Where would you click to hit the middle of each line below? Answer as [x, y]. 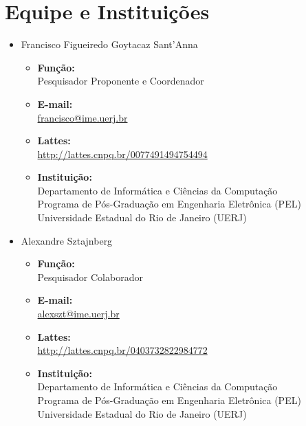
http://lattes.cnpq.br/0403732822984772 [122, 350]
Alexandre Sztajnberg [67, 240]
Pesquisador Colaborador [90, 277]
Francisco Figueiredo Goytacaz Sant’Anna [109, 44]
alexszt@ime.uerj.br [78, 314]
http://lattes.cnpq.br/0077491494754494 [122, 154]
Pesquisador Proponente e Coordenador [121, 81]
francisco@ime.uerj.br [83, 117]
